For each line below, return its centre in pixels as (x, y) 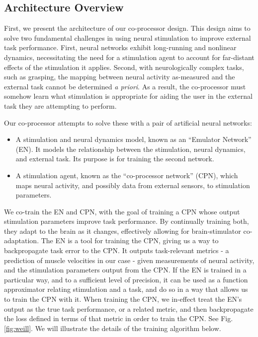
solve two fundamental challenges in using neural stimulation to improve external (128, 37)
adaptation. (22, 240)
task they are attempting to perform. (60, 105)
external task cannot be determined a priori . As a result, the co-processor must (125, 86)
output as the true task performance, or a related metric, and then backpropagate (129, 308)
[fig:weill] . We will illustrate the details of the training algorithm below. (113, 328)
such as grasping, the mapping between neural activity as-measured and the (120, 77)
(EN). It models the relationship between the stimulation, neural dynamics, (130, 149)
